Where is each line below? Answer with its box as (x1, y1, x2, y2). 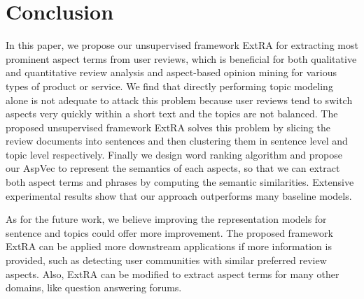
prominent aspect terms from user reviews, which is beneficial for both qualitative (6, 51, 357, 66)
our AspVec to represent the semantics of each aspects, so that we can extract (6, 161, 340, 175)
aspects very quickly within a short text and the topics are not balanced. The (6, 106, 338, 121)
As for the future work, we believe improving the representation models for (6, 212, 327, 226)
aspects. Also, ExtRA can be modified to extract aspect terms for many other (6, 266, 339, 281)
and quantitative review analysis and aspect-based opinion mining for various (6, 65, 337, 80)
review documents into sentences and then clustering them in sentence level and (6, 133, 348, 148)
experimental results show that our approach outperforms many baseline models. (6, 188, 352, 203)
